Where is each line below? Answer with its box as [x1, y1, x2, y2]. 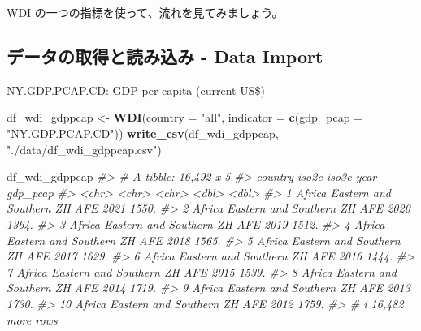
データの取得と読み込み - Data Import [7, 43, 323, 68]
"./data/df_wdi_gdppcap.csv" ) [7, 140, 162, 157]
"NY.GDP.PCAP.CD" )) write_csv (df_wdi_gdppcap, [7, 124, 279, 141]
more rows [7, 311, 58, 328]
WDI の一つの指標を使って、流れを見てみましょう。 [7, 4, 284, 20]
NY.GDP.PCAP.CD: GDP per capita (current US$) [7, 81, 265, 98]
